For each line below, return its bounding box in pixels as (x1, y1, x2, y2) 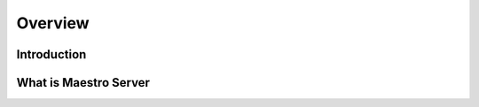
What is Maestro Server (16, 75, 151, 90)
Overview (16, 13, 90, 33)
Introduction (16, 47, 87, 62)
